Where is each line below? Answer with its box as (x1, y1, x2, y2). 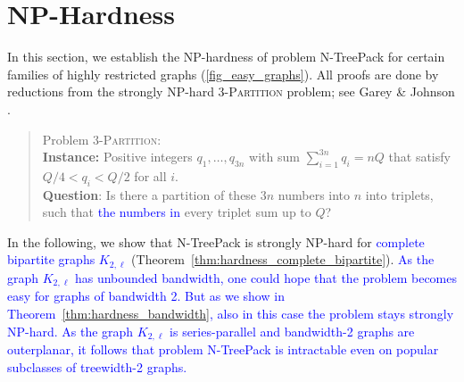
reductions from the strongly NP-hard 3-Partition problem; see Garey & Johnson (7, 82, 455, 101)
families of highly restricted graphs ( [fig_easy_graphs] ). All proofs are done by (7, 64, 439, 83)
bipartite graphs (7, 250, 95, 269)
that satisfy (388, 147, 451, 166)
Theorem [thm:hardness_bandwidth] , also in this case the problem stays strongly (7, 303, 454, 322)
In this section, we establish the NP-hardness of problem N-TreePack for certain (7, 47, 445, 66)
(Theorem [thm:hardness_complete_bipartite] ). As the (131, 250, 435, 269)
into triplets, (365, 185, 434, 203)
